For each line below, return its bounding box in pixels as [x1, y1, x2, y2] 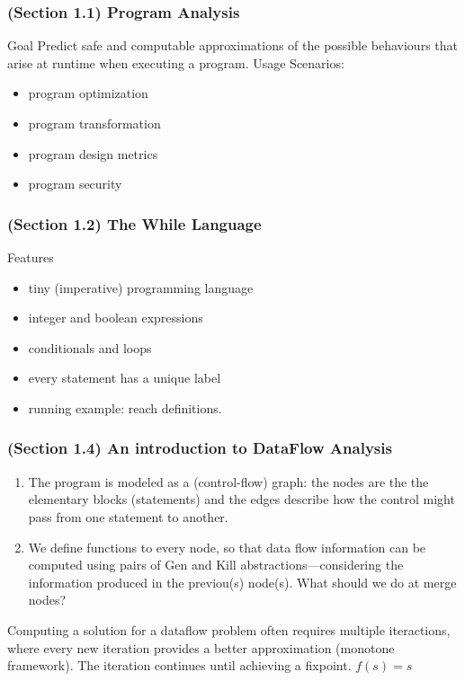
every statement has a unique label [28, 368, 221, 387]
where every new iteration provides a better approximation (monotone [7, 638, 395, 657]
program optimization [28, 84, 148, 102]
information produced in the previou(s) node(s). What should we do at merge [28, 572, 457, 591]
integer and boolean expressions [28, 308, 203, 327]
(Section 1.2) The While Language [7, 212, 262, 234]
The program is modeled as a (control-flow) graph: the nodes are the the [28, 472, 429, 491]
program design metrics [28, 144, 158, 163]
